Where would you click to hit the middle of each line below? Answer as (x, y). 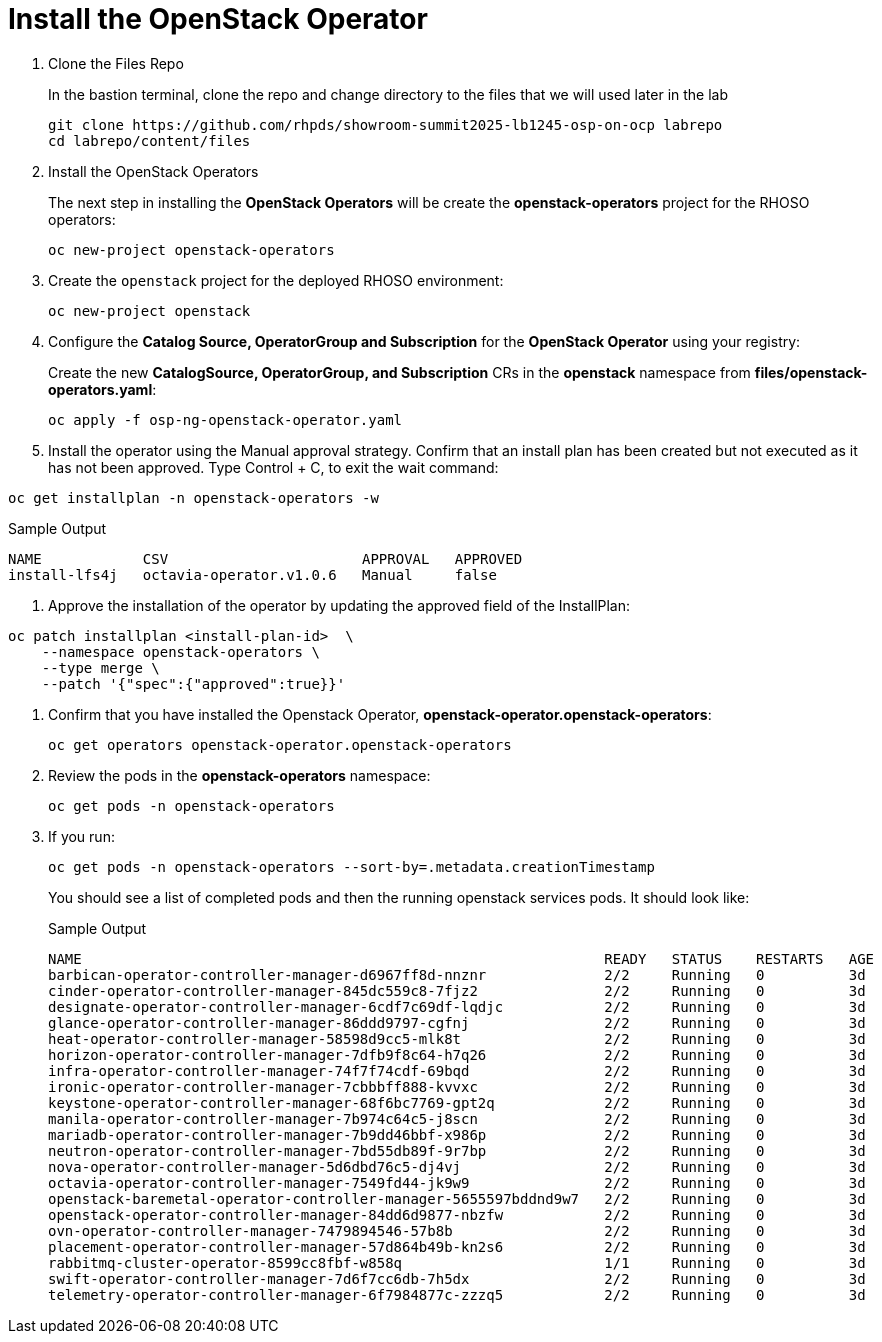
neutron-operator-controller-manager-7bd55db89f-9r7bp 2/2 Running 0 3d (457, 1150)
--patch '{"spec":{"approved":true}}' (193, 683)
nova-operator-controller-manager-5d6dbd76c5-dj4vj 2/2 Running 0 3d (457, 1166)
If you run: (81, 836)
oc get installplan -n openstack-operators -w (193, 497)
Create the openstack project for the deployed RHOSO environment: (276, 280)
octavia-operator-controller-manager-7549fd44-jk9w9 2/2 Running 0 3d (457, 1182)
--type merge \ (100, 667)
